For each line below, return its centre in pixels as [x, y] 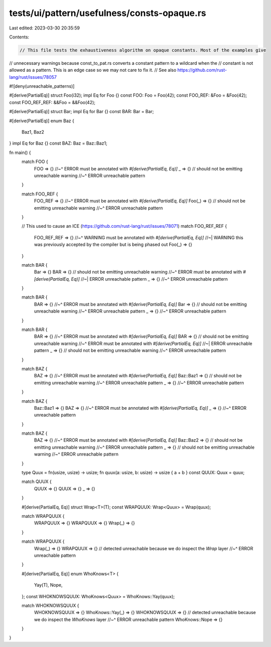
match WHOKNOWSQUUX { [50, 605]
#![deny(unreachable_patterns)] [42, 86]
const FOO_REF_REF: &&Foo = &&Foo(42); [52, 102]
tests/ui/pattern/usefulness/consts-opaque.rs [108, 13]
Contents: [19, 37]
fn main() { [20, 153]
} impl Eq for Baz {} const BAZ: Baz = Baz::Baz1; [58, 143]
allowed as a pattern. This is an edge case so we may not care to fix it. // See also [93, 70]
